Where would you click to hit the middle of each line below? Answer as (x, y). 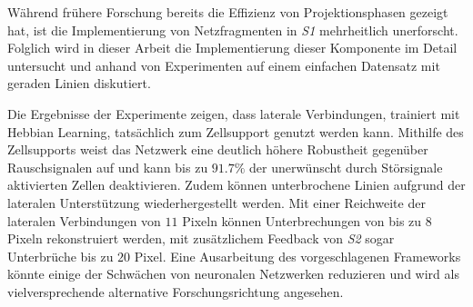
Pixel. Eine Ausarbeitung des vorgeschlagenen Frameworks (297, 256)
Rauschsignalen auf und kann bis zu (108, 167)
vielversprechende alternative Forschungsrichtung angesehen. (176, 291)
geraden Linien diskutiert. (79, 83)
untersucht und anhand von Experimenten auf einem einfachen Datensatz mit (224, 65)
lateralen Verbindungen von (84, 220)
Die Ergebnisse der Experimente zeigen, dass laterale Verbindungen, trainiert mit (234, 113)
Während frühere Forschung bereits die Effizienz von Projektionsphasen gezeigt (228, 12)
